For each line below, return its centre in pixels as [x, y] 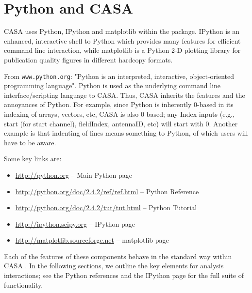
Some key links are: [33, 159]
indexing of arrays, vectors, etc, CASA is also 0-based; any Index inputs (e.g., [119, 114]
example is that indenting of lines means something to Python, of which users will [126, 133]
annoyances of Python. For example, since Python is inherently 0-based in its [119, 104]
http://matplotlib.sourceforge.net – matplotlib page [92, 240]
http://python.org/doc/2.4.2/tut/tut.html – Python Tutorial [106, 208]
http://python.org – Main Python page [74, 175]
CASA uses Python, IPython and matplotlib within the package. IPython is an [122, 31]
